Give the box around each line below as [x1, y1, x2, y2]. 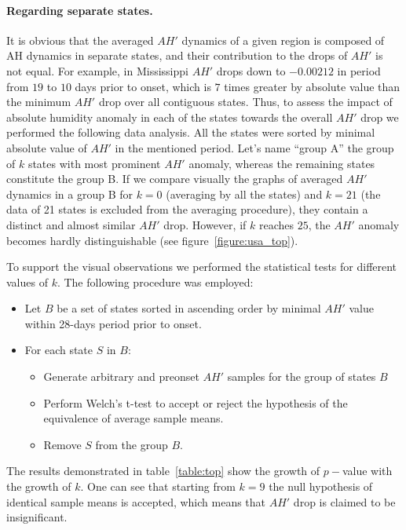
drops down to [216, 62, 286, 79]
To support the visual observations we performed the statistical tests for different [6, 258, 397, 275]
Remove [43, 436, 82, 452]
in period [337, 62, 381, 79]
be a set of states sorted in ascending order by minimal [57, 300, 321, 316]
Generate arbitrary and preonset [43, 368, 199, 385]
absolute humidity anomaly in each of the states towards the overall [6, 108, 333, 125]
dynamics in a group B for [6, 185, 133, 202]
